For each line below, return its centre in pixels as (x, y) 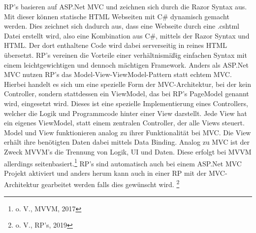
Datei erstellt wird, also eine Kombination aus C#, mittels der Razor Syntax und (127, 35)
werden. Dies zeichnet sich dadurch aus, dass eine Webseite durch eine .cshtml (122, 26)
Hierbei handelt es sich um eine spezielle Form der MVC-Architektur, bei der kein (128, 84)
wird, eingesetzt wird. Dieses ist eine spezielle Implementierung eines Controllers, (126, 103)
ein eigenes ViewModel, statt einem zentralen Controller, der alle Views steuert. (124, 123)
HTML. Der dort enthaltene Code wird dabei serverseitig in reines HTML (115, 45)
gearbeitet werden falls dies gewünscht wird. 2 (110, 183)
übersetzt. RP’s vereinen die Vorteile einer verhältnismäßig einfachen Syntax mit (126, 55)
